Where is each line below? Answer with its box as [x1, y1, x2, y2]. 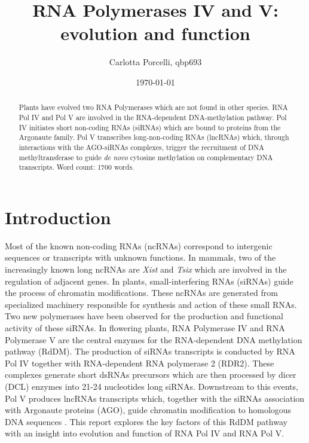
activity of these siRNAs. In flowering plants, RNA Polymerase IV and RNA [5, 321, 285, 334]
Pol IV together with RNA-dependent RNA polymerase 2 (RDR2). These [5, 356, 274, 369]
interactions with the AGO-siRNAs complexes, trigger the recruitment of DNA [19, 142, 264, 152]
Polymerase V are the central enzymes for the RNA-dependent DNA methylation [5, 333, 302, 346]
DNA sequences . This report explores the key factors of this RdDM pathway [5, 415, 287, 427]
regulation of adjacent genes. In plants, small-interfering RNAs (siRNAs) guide [5, 274, 293, 287]
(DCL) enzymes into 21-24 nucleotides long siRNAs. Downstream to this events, [5, 380, 298, 392]
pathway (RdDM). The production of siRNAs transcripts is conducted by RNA [5, 345, 295, 358]
